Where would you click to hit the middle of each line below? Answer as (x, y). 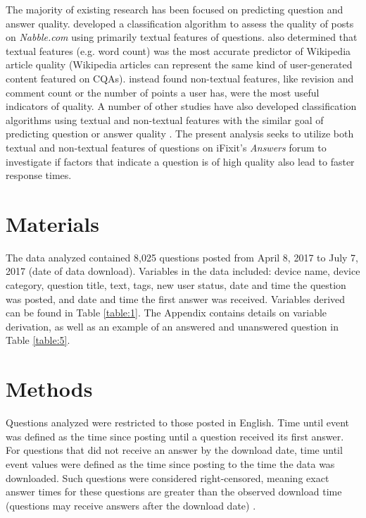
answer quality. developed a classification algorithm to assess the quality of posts (180, 23)
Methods (49, 389)
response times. (39, 175)
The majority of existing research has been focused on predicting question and (175, 9)
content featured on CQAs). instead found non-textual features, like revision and (180, 78)
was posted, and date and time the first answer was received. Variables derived (176, 298)
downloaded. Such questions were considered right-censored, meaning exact (168, 477)
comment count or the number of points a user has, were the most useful (163, 92)
